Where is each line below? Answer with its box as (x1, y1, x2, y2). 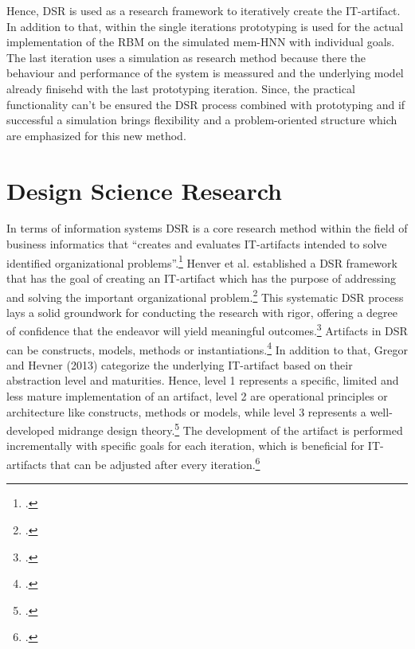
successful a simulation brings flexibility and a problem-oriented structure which (6, 111, 397, 128)
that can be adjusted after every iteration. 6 (49, 454, 260, 472)
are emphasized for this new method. (6, 127, 186, 143)
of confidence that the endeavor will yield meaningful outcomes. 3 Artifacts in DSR (6, 320, 408, 338)
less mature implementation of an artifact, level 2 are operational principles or (6, 388, 388, 405)
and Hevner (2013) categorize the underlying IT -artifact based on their (6, 356, 353, 373)
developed (6, 421, 55, 438)
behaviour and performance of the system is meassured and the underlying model (6, 65, 404, 81)
